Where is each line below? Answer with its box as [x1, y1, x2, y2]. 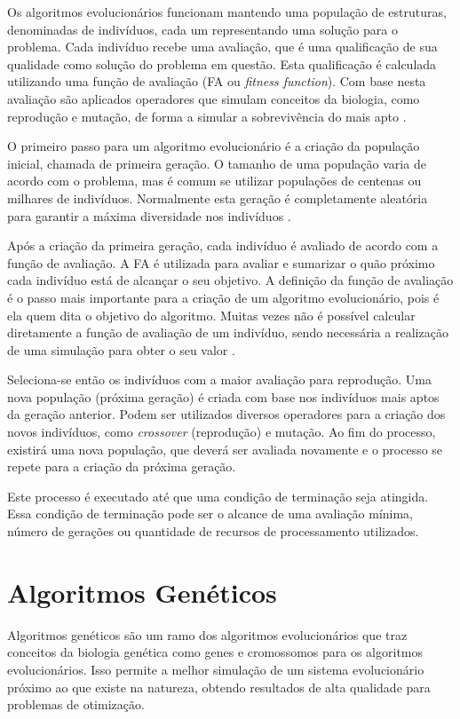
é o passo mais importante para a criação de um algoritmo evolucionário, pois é [7, 288, 440, 306]
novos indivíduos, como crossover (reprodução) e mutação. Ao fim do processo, [7, 423, 436, 441]
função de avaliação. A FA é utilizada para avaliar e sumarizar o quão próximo [7, 253, 435, 272]
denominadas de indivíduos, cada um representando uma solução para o [7, 20, 398, 38]
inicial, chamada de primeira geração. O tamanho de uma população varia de [7, 154, 426, 172]
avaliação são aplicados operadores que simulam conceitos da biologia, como [7, 89, 420, 107]
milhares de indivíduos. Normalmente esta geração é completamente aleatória [7, 188, 428, 207]
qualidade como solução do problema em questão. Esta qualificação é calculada [7, 54, 437, 73]
